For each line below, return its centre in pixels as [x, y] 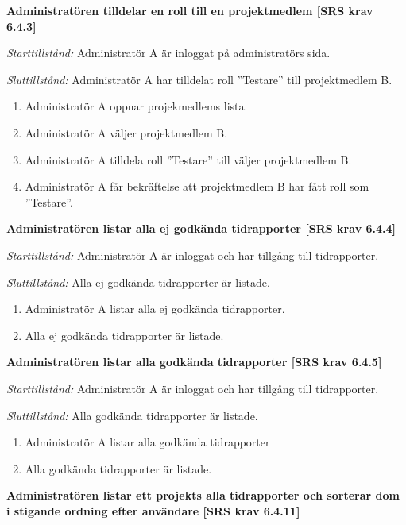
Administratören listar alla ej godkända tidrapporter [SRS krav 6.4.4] [201, 228]
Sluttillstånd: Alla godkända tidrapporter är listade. [132, 415]
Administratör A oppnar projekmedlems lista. [136, 106]
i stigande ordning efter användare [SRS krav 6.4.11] [153, 510]
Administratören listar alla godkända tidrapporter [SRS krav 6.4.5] [194, 362]
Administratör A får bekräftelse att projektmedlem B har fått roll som [197, 186]
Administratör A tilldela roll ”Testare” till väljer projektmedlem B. [188, 159]
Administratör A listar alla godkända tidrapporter [147, 442]
